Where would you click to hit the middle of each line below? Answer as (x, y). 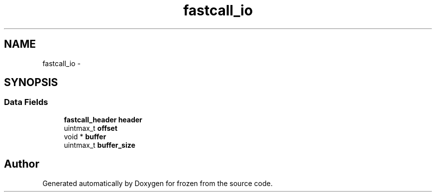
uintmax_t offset (91, 128)
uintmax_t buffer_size (100, 145)
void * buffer (85, 136)
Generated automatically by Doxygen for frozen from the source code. (158, 183)
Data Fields (26, 102)
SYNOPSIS (31, 83)
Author (22, 164)
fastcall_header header (103, 119)
